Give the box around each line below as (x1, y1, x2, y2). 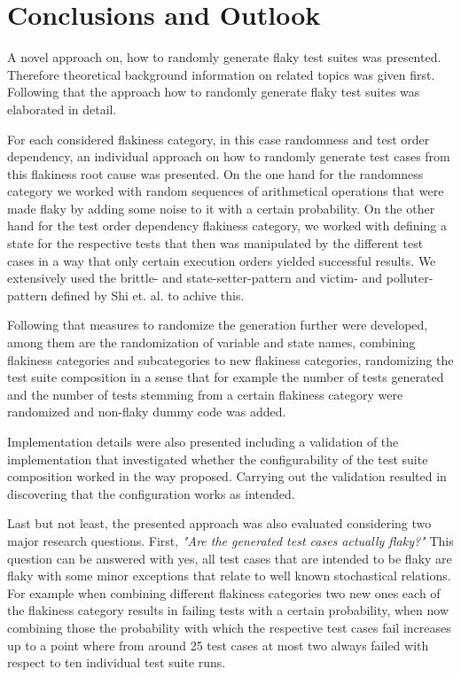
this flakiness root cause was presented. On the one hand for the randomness (7, 164, 424, 183)
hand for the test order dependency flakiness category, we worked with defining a (7, 216, 447, 235)
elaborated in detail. (7, 99, 117, 118)
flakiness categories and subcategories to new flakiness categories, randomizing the (7, 350, 454, 369)
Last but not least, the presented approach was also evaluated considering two (7, 514, 432, 533)
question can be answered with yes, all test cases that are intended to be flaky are (7, 549, 452, 567)
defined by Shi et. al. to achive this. (51, 285, 245, 304)
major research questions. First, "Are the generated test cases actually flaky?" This (7, 531, 454, 549)
